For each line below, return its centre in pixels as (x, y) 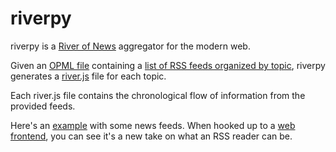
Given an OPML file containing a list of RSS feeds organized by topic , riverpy (168, 65)
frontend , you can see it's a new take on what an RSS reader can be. (151, 136)
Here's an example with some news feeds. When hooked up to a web (153, 125)
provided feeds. (43, 106)
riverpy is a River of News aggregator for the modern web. (130, 46)
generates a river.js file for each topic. (88, 76)
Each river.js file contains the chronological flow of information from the (158, 95)
